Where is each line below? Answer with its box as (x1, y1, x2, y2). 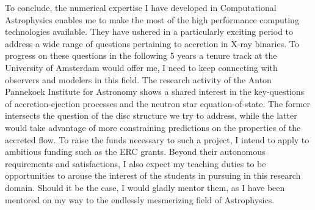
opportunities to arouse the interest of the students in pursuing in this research (5, 169, 301, 182)
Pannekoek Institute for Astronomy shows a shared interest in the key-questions (5, 85, 305, 98)
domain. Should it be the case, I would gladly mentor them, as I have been (5, 181, 285, 193)
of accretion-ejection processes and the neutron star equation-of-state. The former (5, 97, 310, 110)
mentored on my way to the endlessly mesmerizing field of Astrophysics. (5, 193, 275, 206)
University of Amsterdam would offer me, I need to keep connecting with (5, 61, 278, 73)
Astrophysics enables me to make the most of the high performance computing (5, 13, 299, 26)
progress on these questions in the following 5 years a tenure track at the (5, 49, 277, 62)
